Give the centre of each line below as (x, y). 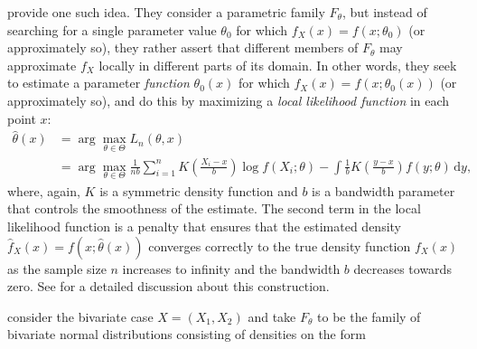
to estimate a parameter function (98, 83)
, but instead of (384, 12)
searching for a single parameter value (112, 29)
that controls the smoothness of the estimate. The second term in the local (214, 208)
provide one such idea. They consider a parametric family (166, 12)
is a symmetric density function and (199, 190)
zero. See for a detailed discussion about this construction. (168, 286)
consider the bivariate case (80, 316)
